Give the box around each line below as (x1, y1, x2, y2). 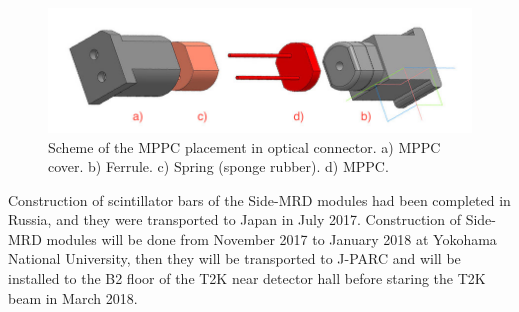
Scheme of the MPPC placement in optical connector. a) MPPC (48, 136, 441, 157)
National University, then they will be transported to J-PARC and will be (8, 248, 461, 269)
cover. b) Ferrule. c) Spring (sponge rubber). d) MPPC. (48, 156, 389, 177)
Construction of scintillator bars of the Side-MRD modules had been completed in (8, 189, 511, 210)
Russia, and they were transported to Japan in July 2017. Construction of (8, 209, 461, 230)
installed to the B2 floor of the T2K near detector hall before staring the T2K (8, 268, 486, 289)
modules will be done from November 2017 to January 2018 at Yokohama (46, 228, 497, 249)
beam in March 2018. (8, 287, 138, 308)
